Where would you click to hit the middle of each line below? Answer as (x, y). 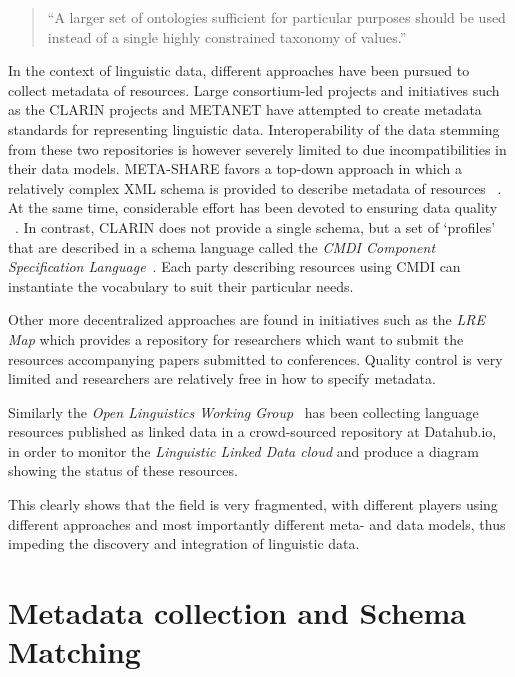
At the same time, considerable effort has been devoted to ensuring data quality (253, 207)
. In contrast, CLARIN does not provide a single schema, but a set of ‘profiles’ (255, 226)
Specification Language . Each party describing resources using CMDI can (234, 266)
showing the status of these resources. (123, 470)
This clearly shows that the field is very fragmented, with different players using (253, 504)
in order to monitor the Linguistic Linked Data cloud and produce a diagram (243, 450)
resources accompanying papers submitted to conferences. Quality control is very (255, 358)
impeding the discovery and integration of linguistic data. (184, 543)
